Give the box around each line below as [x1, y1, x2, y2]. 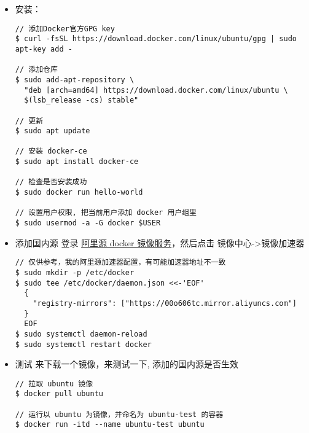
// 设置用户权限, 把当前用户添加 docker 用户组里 [15, 208, 197, 217]
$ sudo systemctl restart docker [15, 340, 152, 349]
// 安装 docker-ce [15, 147, 87, 156]
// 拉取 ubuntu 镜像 [15, 379, 93, 388]
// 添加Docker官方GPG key [15, 24, 115, 33]
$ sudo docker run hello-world [15, 188, 143, 197]
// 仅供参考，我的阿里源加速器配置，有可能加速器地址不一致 [15, 258, 226, 267]
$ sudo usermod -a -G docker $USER [15, 219, 161, 228]
